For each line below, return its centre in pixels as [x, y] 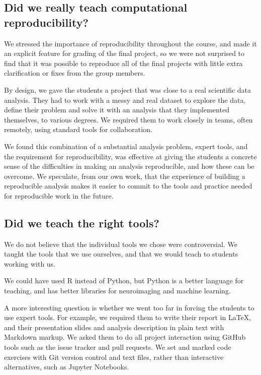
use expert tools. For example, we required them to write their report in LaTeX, [128, 317]
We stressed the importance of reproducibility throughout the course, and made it [130, 43]
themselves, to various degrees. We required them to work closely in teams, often [128, 119]
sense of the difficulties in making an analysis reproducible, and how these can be [129, 166]
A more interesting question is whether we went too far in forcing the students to [129, 307]
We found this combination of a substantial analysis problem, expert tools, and [126, 146]
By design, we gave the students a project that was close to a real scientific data [128, 89]
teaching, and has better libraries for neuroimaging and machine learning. [117, 291]
